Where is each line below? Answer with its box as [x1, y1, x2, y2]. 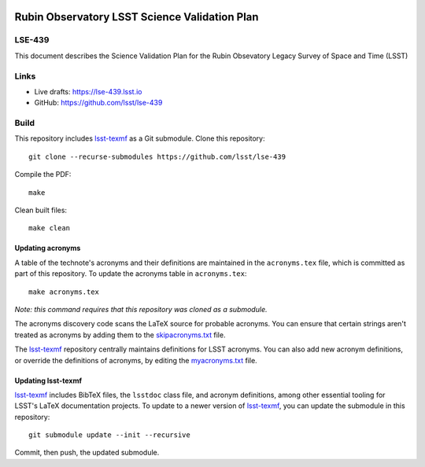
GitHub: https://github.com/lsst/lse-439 [34, 98, 163, 108]
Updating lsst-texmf [14, 376, 83, 385]
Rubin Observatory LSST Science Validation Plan [14, 10, 259, 24]
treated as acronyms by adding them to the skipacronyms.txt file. [14, 330, 226, 340]
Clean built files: [14, 205, 67, 215]
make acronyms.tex [28, 287, 100, 296]
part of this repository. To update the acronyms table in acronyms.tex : [14, 269, 247, 278]
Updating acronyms [14, 244, 81, 253]
